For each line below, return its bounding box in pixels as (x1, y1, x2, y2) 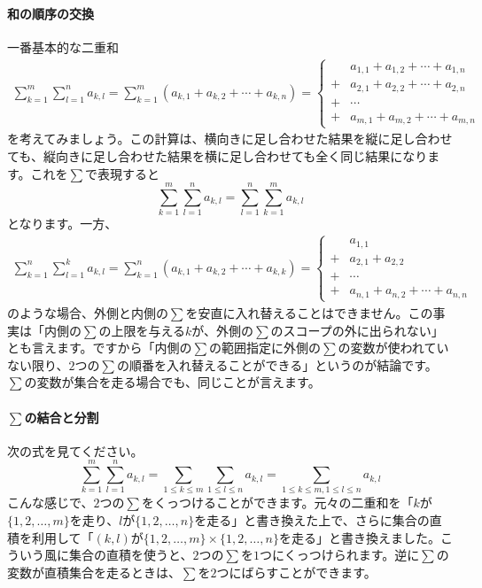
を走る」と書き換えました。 (278, 528, 440, 546)
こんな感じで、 (7, 493, 94, 512)
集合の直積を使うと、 (68, 545, 193, 564)
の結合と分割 (24, 407, 99, 426)
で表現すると (85, 164, 160, 182)
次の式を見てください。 (7, 441, 144, 460)
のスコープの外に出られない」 (270, 321, 444, 339)
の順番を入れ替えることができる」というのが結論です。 (116, 355, 438, 374)
